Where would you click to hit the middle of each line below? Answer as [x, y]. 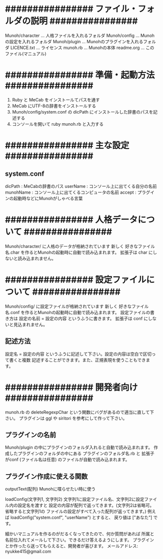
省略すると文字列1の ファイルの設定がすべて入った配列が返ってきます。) [76, 511]
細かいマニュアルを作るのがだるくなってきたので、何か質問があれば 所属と [80, 534]
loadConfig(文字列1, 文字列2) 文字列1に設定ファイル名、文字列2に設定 [75, 499]
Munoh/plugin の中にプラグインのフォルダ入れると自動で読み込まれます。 [79, 447]
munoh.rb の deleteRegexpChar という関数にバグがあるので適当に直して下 [80, 412]
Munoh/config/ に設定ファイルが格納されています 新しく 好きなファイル [77, 306]
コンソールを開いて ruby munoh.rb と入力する [58, 124]
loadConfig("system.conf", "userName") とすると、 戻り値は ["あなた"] [81, 518]
